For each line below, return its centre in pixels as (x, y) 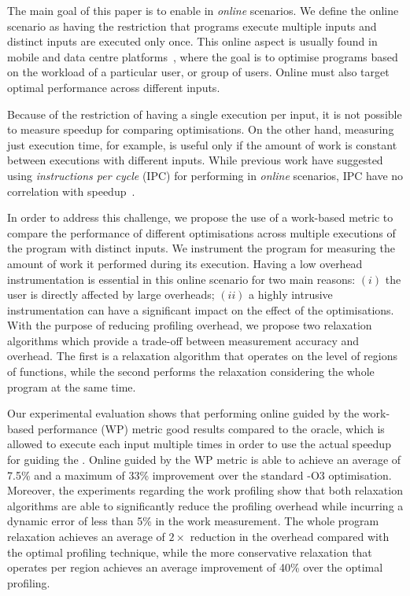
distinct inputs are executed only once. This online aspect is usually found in (192, 41)
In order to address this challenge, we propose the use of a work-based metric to (200, 217)
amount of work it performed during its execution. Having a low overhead (185, 263)
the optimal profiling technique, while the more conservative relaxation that (190, 552)
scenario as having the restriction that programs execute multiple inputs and (192, 26)
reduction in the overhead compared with (290, 536)
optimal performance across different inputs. (114, 87)
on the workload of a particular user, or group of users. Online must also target (198, 72)
